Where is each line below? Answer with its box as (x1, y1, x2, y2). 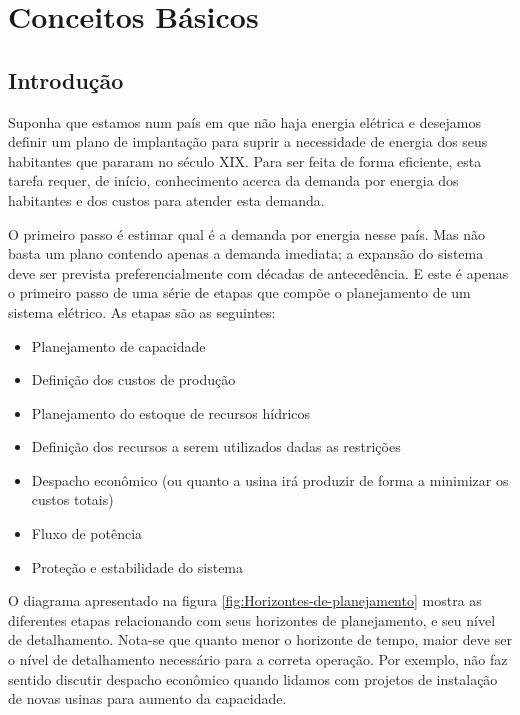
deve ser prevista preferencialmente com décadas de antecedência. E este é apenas (8, 262, 509, 283)
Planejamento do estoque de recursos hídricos (31, 402, 311, 423)
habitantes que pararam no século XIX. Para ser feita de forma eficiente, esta (8, 150, 482, 171)
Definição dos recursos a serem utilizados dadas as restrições (31, 436, 401, 457)
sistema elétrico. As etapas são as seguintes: (8, 301, 276, 322)
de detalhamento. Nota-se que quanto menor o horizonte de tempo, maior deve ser (8, 629, 512, 650)
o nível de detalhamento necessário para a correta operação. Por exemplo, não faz (8, 649, 508, 670)
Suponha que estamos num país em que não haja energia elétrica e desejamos (8, 111, 481, 132)
